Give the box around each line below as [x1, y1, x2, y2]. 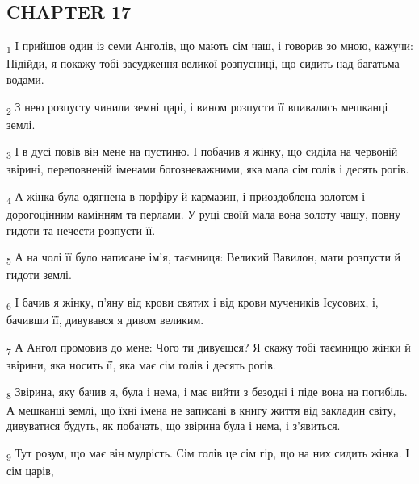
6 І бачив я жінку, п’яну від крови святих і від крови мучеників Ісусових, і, [6, 293, 379, 312]
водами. [6, 70, 44, 87]
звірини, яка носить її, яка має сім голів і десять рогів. [6, 356, 276, 373]
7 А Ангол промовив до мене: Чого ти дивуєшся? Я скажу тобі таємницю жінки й [6, 338, 411, 357]
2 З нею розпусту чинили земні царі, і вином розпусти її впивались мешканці [6, 98, 388, 117]
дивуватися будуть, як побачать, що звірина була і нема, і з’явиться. [6, 417, 341, 434]
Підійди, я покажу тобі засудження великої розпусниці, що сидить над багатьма [6, 55, 400, 72]
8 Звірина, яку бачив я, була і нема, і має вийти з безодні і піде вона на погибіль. [6, 383, 408, 403]
